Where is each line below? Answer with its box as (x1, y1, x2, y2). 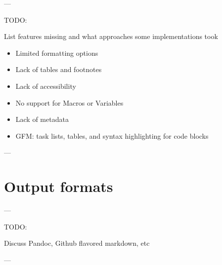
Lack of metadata (15, 114, 69, 124)
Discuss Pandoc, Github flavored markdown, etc (4, 238, 150, 248)
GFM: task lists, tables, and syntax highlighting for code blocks (15, 130, 209, 141)
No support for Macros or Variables (15, 97, 124, 108)
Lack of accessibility (15, 80, 76, 91)
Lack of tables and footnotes (15, 64, 102, 75)
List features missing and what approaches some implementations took (4, 31, 218, 41)
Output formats (4, 176, 113, 196)
